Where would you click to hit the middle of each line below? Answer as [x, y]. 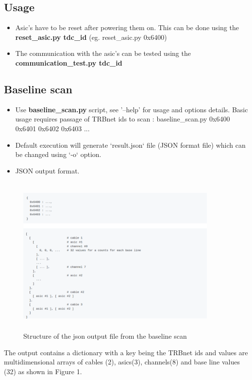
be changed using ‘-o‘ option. [58, 154]
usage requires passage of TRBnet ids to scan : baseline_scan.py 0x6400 [123, 119]
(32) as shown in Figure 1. [43, 371]
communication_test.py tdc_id [69, 62]
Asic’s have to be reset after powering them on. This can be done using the [127, 27]
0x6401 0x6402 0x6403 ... [52, 128]
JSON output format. [47, 170]
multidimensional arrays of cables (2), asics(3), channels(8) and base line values [122, 362]
